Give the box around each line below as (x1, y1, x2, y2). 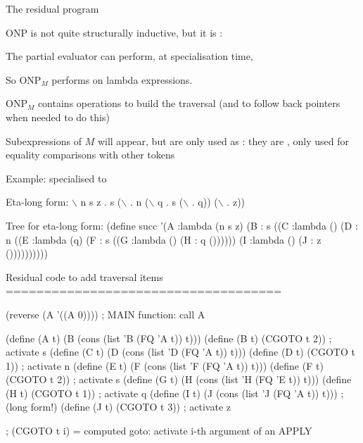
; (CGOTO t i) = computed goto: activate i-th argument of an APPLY (6, 423, 312, 438)
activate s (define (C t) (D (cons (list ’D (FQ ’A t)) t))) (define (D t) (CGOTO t (6, 344, 355, 359)
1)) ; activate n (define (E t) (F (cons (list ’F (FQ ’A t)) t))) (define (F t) (6, 358, 324, 373)
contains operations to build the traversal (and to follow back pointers (37, 96, 340, 111)
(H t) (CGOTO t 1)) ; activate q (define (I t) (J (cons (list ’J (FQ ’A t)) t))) (6, 385, 338, 400)
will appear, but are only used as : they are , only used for (97, 133, 349, 148)
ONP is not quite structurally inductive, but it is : (6, 25, 223, 39)
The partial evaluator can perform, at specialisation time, (6, 49, 253, 63)
